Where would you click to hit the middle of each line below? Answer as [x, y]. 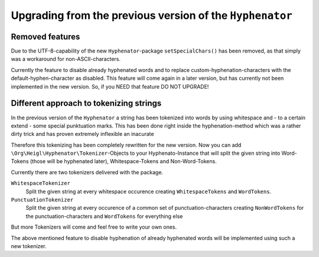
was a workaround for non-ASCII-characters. [66, 59]
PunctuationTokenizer [42, 200]
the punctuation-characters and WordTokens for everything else [104, 216]
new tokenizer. [29, 246]
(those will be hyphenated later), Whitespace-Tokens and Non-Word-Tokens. [123, 161]
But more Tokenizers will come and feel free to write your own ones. [94, 227]
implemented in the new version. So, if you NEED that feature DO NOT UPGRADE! [110, 86]
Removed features [45, 36]
